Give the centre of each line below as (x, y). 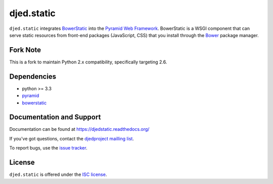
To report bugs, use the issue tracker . (49, 148)
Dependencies (33, 76)
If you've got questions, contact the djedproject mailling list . (72, 138)
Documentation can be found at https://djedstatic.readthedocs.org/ (79, 129)
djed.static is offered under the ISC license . (58, 174)
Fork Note (25, 50)
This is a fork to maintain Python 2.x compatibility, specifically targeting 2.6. (88, 62)
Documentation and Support (55, 117)
